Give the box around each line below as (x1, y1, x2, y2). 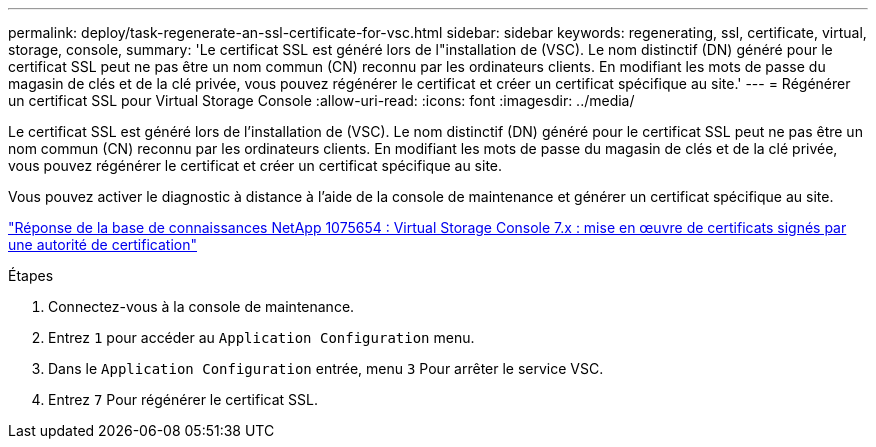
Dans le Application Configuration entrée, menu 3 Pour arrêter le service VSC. (48, 360, 604, 377)
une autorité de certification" (8, 236, 197, 253)
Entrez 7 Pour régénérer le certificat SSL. (48, 391, 318, 408)
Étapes (8, 267, 54, 284)
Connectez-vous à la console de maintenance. (48, 298, 355, 315)
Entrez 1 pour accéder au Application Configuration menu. (48, 329, 475, 346)
